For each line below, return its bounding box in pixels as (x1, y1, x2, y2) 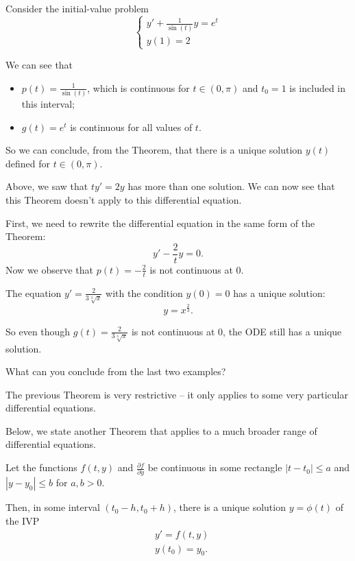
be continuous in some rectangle (147, 460, 282, 475)
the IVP (5, 513, 40, 527)
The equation (5, 285, 62, 300)
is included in (289, 80, 346, 95)
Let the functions (5, 460, 77, 475)
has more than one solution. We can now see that (127, 179, 335, 193)
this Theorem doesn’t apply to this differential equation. (5, 193, 242, 206)
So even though (5, 324, 71, 338)
